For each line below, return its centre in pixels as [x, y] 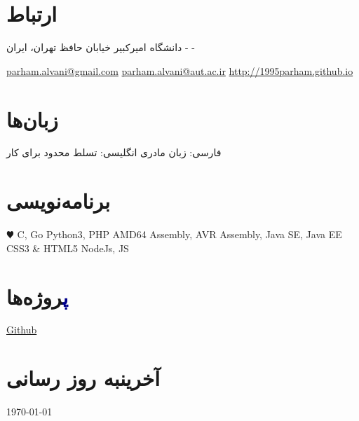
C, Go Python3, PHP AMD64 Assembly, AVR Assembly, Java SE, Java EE [179, 234]
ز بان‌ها [32, 119]
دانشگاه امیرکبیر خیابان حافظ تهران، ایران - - [101, 47]
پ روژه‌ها [38, 296]
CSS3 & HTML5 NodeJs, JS [68, 248]
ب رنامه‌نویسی [58, 201]
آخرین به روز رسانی [83, 378]
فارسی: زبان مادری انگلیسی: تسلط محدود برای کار [114, 152]
